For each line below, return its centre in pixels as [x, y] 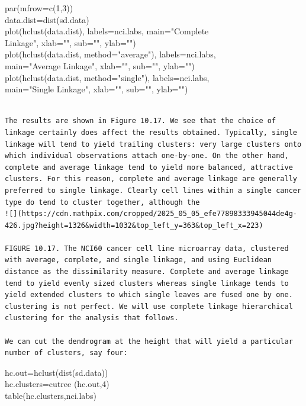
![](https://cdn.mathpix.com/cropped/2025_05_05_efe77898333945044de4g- [151, 214]
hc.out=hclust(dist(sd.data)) [57, 372]
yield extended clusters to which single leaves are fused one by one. [149, 295]
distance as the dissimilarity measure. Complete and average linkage [147, 272]
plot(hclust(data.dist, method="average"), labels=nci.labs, [110, 54]
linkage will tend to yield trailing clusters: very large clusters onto [153, 144]
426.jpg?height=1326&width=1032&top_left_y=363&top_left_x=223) [134, 225]
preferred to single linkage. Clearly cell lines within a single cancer [153, 190]
